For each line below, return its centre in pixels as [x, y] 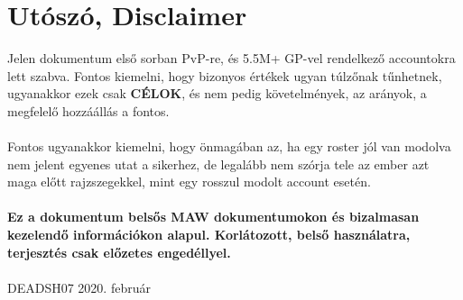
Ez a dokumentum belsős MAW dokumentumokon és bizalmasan [213, 217]
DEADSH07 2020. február [79, 287]
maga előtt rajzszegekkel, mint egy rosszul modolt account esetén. [189, 182]
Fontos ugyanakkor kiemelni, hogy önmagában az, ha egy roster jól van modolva [229, 146]
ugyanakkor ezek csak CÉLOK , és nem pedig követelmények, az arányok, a [217, 93]
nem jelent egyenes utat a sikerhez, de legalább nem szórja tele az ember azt [218, 164]
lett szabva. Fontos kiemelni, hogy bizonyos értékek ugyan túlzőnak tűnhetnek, [225, 75]
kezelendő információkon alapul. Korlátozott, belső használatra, [209, 235]
